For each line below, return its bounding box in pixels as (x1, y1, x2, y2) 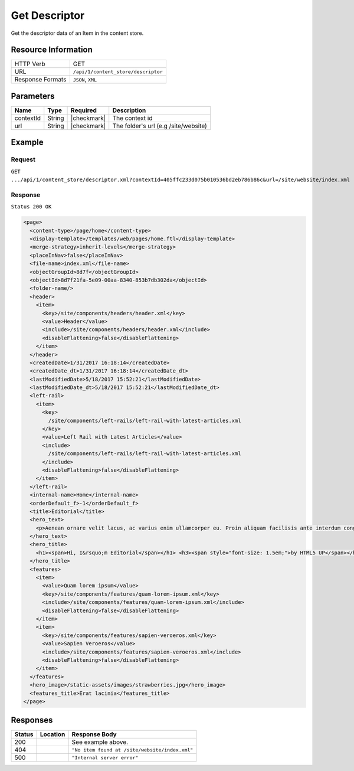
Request (11, 155, 35, 164)
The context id (112, 114, 153, 122)
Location (40, 730, 65, 739)
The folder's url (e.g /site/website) (112, 122, 208, 130)
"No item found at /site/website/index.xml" (71, 747, 194, 753)
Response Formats (14, 76, 67, 84)
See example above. (71, 738, 129, 746)
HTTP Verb (14, 60, 45, 68)
